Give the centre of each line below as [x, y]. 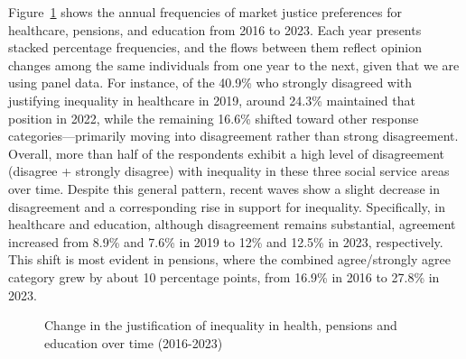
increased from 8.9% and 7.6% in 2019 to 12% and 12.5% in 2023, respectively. [226, 241]
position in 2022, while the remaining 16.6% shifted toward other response [214, 118]
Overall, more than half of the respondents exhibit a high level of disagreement [227, 153]
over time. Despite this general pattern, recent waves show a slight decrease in [224, 188]
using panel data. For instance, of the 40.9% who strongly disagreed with [210, 83]
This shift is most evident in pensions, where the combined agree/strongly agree [229, 259]
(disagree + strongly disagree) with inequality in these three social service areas [229, 171]
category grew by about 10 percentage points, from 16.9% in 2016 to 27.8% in [224, 276]
